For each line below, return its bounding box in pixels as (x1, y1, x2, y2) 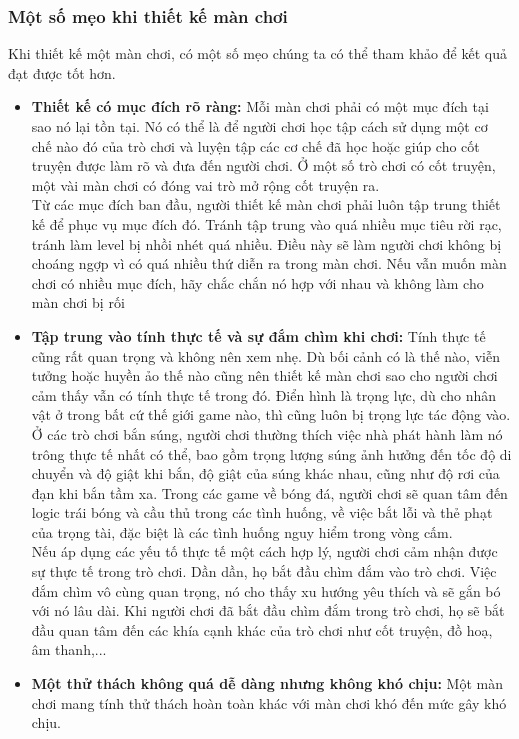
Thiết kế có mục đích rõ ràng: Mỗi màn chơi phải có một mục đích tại (31, 96, 489, 117)
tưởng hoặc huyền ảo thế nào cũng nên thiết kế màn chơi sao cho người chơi (31, 365, 498, 386)
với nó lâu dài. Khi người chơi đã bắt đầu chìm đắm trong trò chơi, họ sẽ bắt (31, 600, 505, 621)
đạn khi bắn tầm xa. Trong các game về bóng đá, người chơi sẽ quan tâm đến (31, 482, 508, 503)
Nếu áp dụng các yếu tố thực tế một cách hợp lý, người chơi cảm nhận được (31, 541, 498, 562)
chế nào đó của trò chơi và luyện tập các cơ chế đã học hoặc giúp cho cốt (31, 135, 480, 156)
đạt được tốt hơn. (8, 62, 116, 83)
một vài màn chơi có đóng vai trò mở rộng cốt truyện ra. (31, 174, 380, 195)
